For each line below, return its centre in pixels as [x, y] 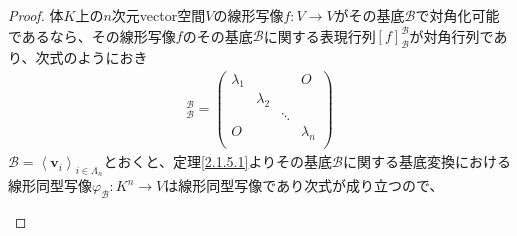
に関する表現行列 [319, 35]
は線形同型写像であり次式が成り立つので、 [304, 185]
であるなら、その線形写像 [92, 35]
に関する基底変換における [427, 161]
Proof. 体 [36, 15]
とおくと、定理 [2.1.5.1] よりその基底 [218, 161]
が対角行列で [451, 35]
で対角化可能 [457, 15]
